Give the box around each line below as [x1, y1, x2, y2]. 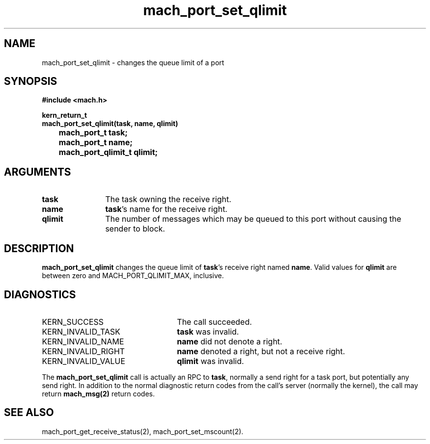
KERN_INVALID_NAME [42, 336, 124, 346]
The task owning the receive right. [105, 194, 232, 205]
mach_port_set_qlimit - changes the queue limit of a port [42, 58, 224, 67]
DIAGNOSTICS [4, 288, 76, 301]
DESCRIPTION [4, 242, 74, 255]
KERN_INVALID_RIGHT [42, 346, 125, 356]
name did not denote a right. [177, 336, 282, 346]
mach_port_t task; [58, 128, 128, 138]
